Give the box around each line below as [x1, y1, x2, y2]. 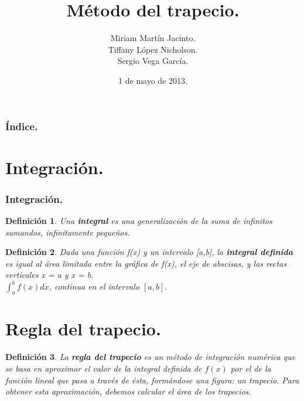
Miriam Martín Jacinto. [110, 32, 196, 44]
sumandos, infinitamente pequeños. [5, 226, 130, 238]
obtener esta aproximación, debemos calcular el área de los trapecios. [5, 385, 251, 397]
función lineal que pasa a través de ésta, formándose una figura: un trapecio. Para [5, 373, 299, 386]
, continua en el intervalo [49, 280, 139, 293]
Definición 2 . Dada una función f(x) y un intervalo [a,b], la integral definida [5, 246, 293, 258]
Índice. [5, 118, 38, 133]
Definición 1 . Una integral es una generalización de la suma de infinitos [5, 215, 272, 227]
